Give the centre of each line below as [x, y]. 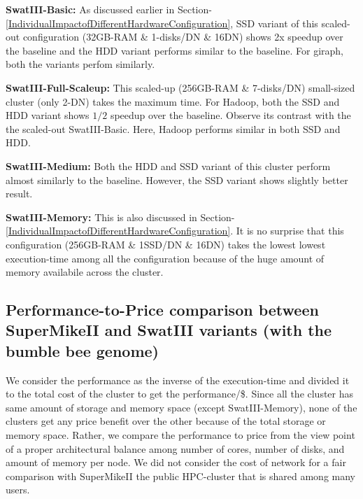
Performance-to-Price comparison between [162, 310]
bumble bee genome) [82, 350]
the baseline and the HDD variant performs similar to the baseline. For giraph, [175, 50]
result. [19, 194]
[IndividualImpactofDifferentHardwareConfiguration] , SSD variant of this [162, 23]
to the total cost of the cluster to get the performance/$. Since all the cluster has [180, 394]
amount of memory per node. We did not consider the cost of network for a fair [176, 462]
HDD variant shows [48, 115]
